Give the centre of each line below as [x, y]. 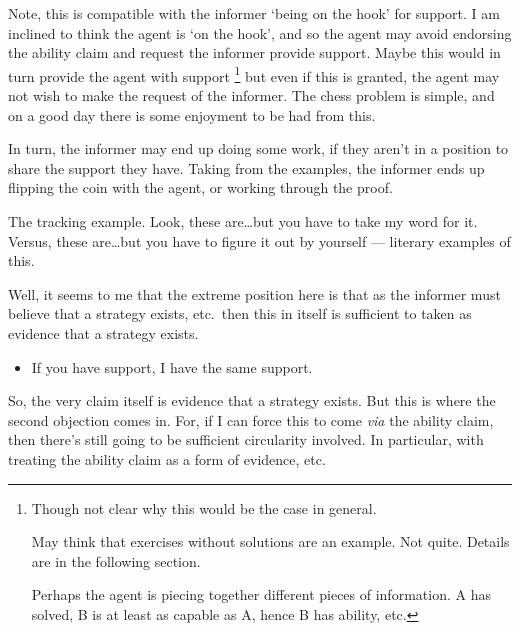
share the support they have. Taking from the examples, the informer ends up [246, 167]
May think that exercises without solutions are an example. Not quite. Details [270, 541]
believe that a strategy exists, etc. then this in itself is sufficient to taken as [240, 313]
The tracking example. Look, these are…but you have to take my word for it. [243, 221]
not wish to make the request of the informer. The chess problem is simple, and [251, 95]
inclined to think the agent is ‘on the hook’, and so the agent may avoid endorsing [260, 32]
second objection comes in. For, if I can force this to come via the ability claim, [251, 419]
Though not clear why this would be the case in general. [204, 507]
